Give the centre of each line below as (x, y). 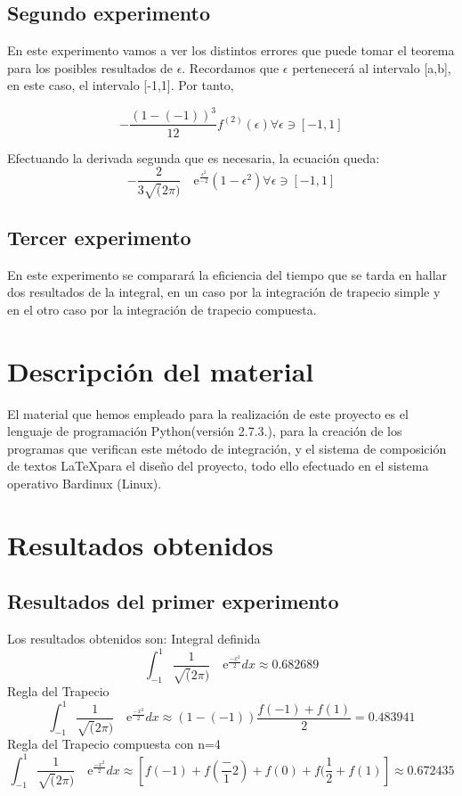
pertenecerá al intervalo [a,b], (372, 67)
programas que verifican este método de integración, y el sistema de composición (227, 448)
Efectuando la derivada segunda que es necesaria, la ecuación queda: (194, 157)
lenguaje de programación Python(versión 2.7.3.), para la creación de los (205, 431)
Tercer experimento (99, 237)
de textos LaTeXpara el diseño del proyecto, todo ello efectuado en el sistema (218, 466)
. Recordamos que (231, 67)
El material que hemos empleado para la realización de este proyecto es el (208, 413)
